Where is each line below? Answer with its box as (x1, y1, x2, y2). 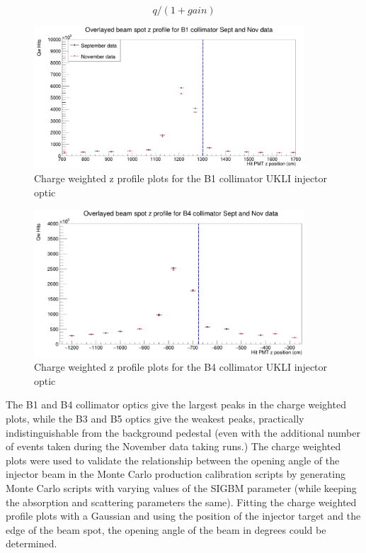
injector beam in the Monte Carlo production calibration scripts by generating (6, 467, 345, 481)
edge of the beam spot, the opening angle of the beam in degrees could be (6, 522, 326, 537)
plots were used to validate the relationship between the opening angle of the (6, 452, 340, 467)
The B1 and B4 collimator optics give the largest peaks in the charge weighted (6, 397, 346, 412)
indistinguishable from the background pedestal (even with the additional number (6, 425, 360, 440)
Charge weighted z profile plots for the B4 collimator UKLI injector (34, 359, 328, 374)
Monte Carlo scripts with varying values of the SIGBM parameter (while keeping (6, 480, 357, 495)
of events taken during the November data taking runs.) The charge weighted (6, 439, 341, 454)
